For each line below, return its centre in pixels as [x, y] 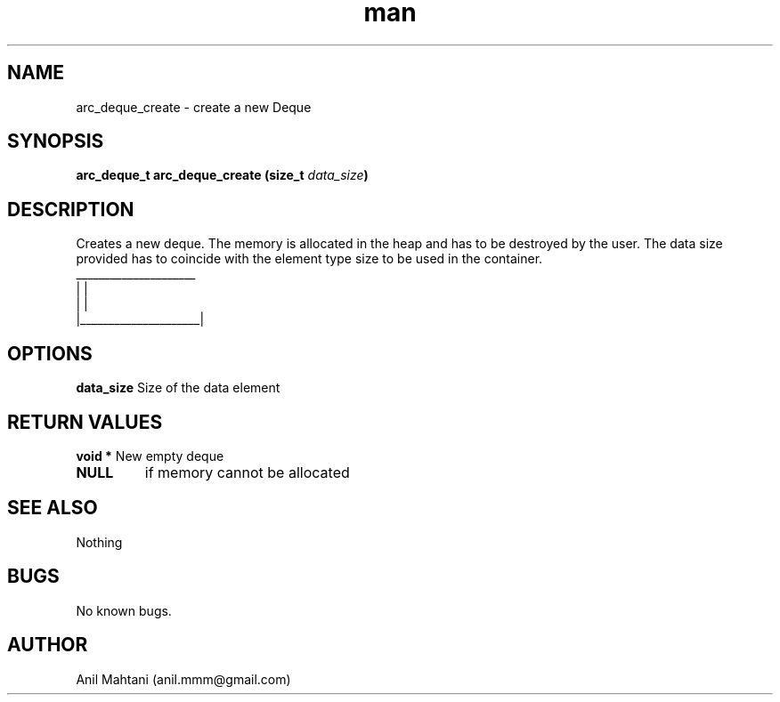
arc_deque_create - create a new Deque [194, 107]
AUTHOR [48, 645]
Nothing [99, 542]
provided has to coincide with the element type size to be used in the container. [309, 259]
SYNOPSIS [56, 141]
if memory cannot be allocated [247, 472]
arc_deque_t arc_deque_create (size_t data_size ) [222, 175]
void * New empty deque [150, 456]
